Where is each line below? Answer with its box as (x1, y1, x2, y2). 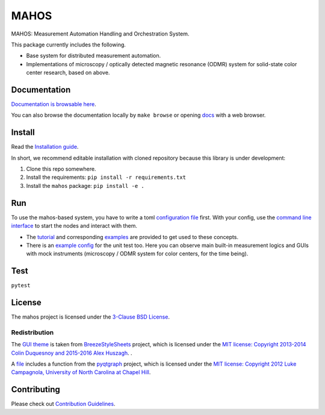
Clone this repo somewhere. (26, 166, 96, 173)
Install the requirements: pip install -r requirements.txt (26, 173, 187, 181)
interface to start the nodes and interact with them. (11, 222, 138, 229)
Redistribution (11, 328, 54, 337)
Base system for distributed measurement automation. (26, 52, 161, 60)
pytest (11, 282, 31, 289)
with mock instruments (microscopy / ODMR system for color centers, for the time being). (26, 250, 249, 257)
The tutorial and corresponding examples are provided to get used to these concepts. (26, 233, 239, 240)
